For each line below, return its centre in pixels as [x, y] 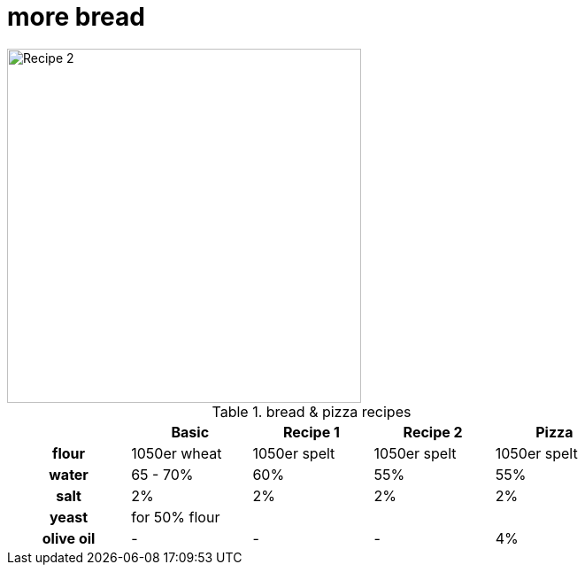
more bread [76, 17]
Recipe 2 [433, 432]
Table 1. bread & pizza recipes [312, 411]
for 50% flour [176, 517]
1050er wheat [177, 453]
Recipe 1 [312, 432]
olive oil [69, 538]
